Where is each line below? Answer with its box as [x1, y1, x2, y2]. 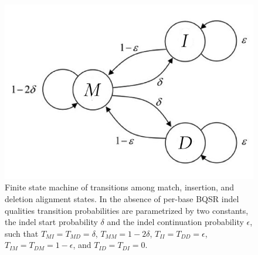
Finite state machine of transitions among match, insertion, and [5, 181, 235, 193]
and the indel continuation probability [107, 216, 244, 228]
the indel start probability [5, 216, 98, 228]
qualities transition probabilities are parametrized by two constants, [5, 204, 249, 216]
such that [5, 227, 39, 239]
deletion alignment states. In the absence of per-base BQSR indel [5, 192, 239, 204]
